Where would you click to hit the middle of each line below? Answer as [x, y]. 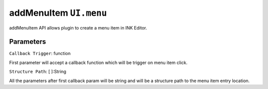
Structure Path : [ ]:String [38, 72]
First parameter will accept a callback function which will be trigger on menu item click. [99, 62]
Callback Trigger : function [40, 54]
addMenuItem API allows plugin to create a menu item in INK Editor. [78, 28]
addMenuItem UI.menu [58, 13]
